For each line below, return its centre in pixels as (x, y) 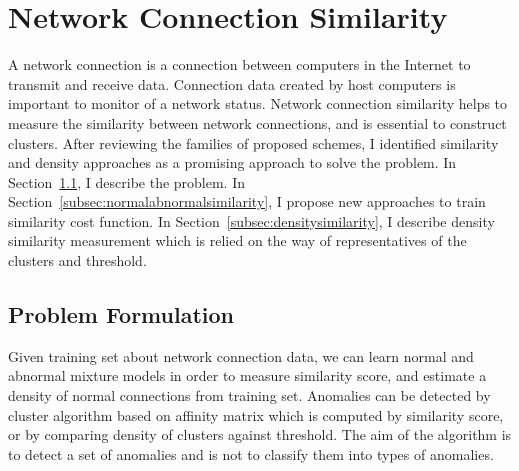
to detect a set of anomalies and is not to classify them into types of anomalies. (251, 453)
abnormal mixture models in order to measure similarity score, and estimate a (247, 375)
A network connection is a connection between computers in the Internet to (239, 64)
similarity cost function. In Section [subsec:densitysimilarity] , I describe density (251, 220)
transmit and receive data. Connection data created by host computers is (232, 83)
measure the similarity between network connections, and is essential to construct (257, 122)
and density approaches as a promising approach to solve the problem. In (232, 162)
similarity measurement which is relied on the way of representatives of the (237, 240)
